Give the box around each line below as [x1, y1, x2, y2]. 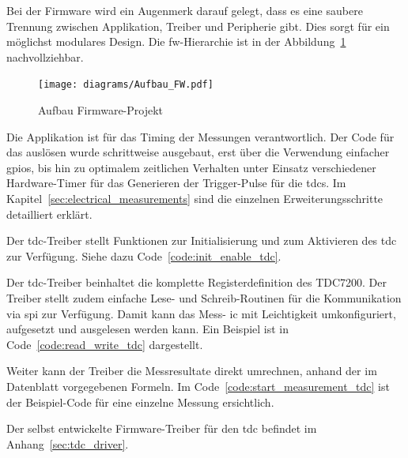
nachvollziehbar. [6, 48, 84, 65]
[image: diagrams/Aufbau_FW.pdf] [38, 79, 213, 91]
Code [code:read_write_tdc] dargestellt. [6, 336, 203, 352]
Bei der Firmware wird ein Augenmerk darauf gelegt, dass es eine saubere [6, 2, 363, 18]
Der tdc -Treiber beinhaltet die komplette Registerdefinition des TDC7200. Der [6, 274, 387, 291]
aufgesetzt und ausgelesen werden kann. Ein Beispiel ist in [6, 321, 289, 337]
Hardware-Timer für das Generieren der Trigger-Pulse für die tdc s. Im [6, 175, 346, 191]
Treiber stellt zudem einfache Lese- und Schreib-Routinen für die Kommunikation [6, 289, 402, 306]
